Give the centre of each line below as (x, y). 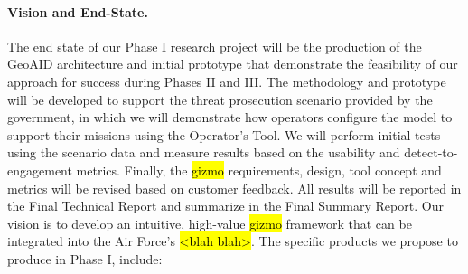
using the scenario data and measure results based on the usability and (204, 152)
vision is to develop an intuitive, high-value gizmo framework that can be (210, 223)
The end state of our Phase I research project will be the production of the (215, 46)
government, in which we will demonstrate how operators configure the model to (230, 117)
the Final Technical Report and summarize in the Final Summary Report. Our (225, 206)
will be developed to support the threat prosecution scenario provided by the (220, 99)
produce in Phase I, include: (85, 258)
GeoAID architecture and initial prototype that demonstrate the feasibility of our (233, 64)
